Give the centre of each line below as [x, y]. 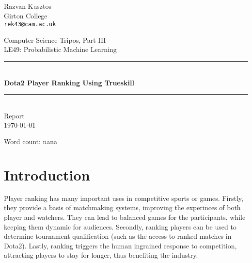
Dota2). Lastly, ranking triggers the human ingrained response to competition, [120, 245]
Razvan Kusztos [28, 6]
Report [14, 115]
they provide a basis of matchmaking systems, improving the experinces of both [122, 207]
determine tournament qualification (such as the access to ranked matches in [118, 236]
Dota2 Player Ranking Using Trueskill [69, 82]
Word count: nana [31, 141]
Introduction [47, 174]
